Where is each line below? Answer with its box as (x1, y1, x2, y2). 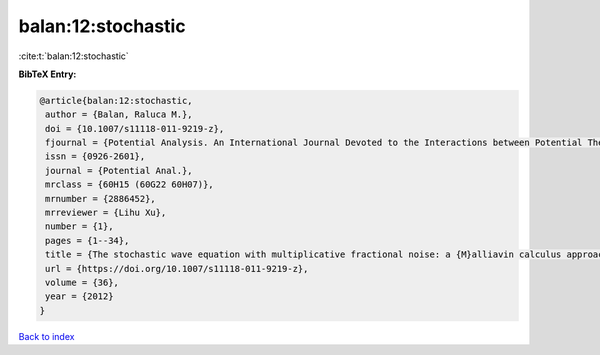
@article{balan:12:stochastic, (39, 95, 194, 106)
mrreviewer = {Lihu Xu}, (45, 207, 167, 219)
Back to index (18, 330, 75, 342)
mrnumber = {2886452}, (45, 193, 157, 204)
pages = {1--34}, (45, 235, 130, 246)
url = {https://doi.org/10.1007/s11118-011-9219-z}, (45, 263, 309, 274)
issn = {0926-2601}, (45, 151, 146, 162)
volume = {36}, (45, 277, 120, 288)
